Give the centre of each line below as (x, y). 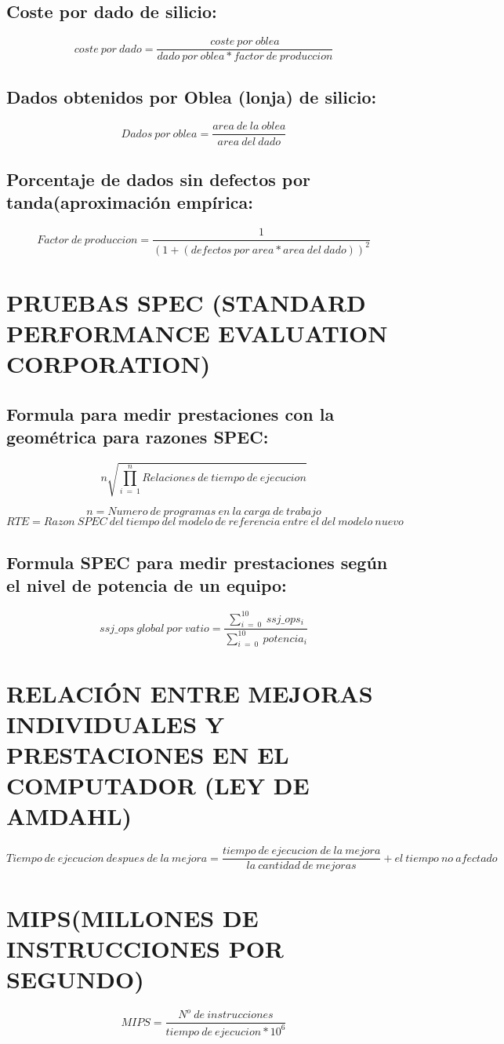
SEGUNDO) (75, 978)
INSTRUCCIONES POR (145, 948)
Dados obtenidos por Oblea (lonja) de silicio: (192, 96)
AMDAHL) (69, 816)
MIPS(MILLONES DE (132, 917)
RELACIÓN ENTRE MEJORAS (190, 693)
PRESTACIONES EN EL (148, 755)
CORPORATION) (109, 364)
